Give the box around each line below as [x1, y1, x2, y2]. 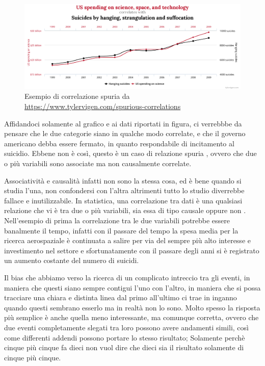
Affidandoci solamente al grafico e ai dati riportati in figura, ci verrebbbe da [4, 118, 242, 128]
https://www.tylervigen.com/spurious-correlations [24, 101, 181, 112]
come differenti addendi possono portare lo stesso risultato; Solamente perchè [4, 332, 245, 343]
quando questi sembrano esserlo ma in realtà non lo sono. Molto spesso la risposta [4, 302, 260, 312]
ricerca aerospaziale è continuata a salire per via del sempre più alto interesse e [4, 235, 251, 246]
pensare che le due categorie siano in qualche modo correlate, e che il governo [4, 128, 246, 139]
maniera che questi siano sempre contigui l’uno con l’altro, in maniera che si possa [4, 282, 261, 293]
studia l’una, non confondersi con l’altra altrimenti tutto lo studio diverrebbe [4, 185, 245, 196]
